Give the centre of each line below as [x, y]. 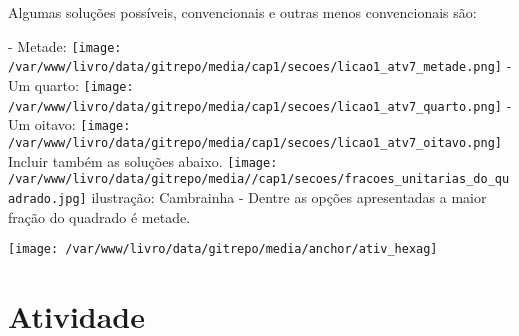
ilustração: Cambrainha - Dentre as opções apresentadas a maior [289, 196]
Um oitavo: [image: [69, 124]
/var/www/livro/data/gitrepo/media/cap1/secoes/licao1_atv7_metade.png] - [260, 65]
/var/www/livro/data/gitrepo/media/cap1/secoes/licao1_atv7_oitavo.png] [255, 142]
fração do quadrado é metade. [99, 216]
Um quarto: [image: [71, 84]
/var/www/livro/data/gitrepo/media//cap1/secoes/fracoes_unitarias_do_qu [259, 179]
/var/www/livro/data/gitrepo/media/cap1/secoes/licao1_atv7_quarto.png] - [260, 104]
